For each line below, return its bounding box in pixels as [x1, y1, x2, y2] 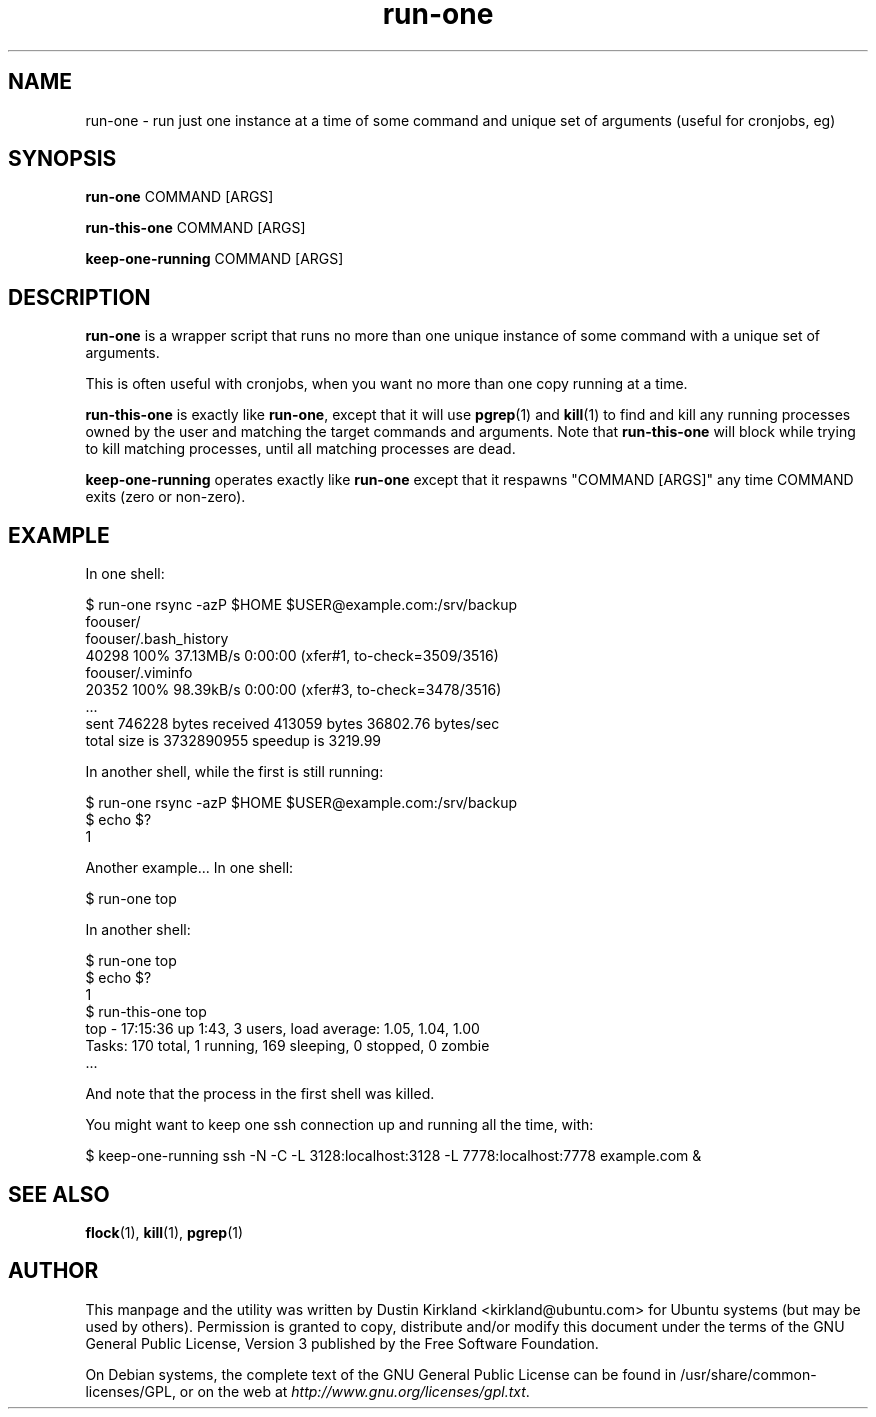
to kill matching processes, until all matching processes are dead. [85, 440, 516, 458]
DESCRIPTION [8, 284, 151, 310]
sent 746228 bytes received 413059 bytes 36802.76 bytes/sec [85, 715, 500, 733]
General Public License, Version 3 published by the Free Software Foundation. [85, 1334, 599, 1352]
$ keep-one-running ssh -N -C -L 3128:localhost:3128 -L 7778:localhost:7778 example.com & [85, 1147, 702, 1165]
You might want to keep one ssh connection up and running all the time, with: [85, 1116, 594, 1134]
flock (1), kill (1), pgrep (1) [85, 1223, 244, 1241]
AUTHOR [8, 1258, 99, 1284]
